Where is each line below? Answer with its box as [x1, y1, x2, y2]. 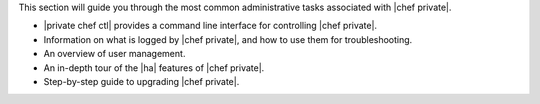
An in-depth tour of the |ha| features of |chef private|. [43, 61, 265, 74]
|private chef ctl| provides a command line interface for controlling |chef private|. [43, 20, 378, 32]
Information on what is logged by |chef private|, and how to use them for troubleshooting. [43, 33, 413, 45]
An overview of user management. [43, 48, 186, 60]
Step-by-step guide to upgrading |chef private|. [43, 75, 240, 87]
